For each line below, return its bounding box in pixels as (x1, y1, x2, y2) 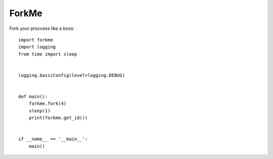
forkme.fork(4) (28, 101, 67, 106)
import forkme (18, 37, 53, 43)
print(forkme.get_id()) (28, 115, 88, 121)
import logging (18, 44, 56, 50)
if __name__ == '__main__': (18, 136, 88, 142)
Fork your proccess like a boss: (9, 25, 75, 31)
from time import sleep (18, 51, 77, 57)
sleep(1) (28, 108, 51, 113)
